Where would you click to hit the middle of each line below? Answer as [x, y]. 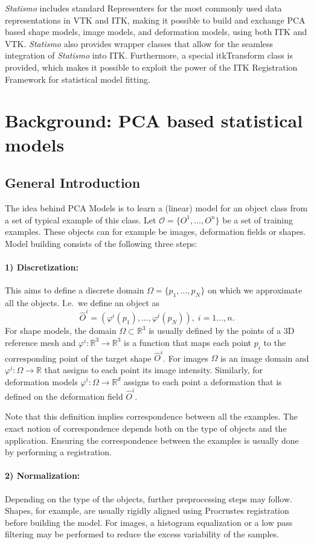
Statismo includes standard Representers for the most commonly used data [143, 8]
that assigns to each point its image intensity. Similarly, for [154, 369]
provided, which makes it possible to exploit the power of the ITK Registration [151, 67]
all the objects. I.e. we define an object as [82, 302]
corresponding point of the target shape [78, 358]
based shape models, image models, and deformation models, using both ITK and [156, 32]
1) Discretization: [42, 267]
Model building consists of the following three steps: [101, 243]
